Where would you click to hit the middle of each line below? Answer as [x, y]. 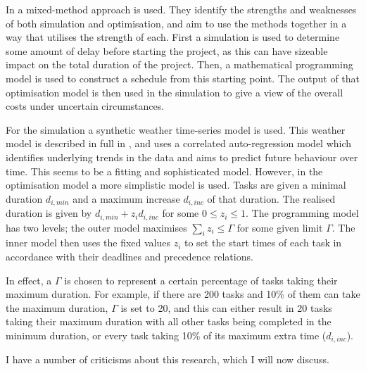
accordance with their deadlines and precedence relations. [130, 257]
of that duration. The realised [271, 198]
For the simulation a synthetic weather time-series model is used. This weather [176, 129]
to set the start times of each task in [263, 243]
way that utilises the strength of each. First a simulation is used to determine [173, 37]
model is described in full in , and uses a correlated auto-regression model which [179, 143]
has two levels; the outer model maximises [96, 227]
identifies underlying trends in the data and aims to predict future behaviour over [182, 157]
